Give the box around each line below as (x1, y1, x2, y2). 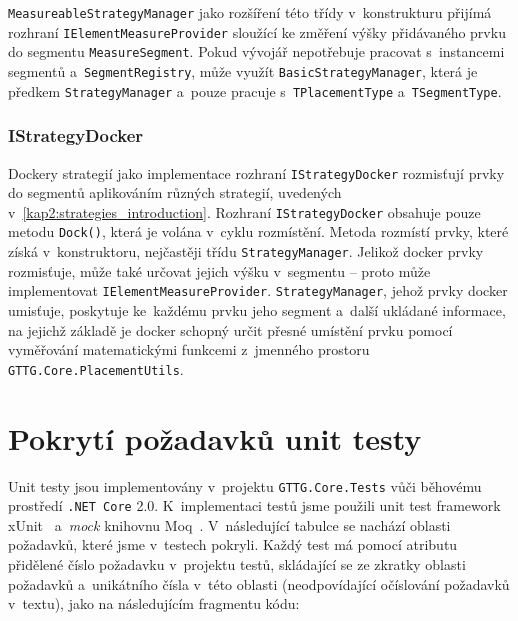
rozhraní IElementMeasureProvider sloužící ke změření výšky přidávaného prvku (8, 21, 506, 42)
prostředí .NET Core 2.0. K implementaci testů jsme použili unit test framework (8, 495, 501, 516)
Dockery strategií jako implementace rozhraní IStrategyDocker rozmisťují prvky (8, 162, 505, 183)
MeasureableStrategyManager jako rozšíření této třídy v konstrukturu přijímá (8, 2, 492, 22)
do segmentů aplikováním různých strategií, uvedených (8, 182, 342, 203)
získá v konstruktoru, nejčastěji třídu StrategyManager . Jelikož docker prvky (8, 241, 484, 262)
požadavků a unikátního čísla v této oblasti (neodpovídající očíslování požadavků (8, 573, 510, 594)
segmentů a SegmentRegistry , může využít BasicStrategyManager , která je (8, 60, 478, 81)
